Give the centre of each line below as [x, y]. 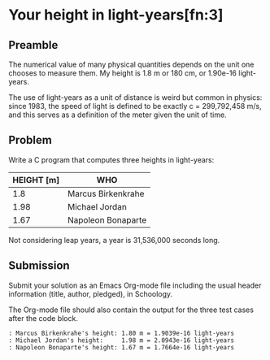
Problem [30, 140]
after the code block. [44, 318]
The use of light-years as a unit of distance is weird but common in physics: [135, 98]
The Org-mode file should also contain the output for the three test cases [131, 310]
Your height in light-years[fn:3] [116, 15]
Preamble [33, 45]
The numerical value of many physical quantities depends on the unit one [131, 64]
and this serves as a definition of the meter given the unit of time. [118, 115]
